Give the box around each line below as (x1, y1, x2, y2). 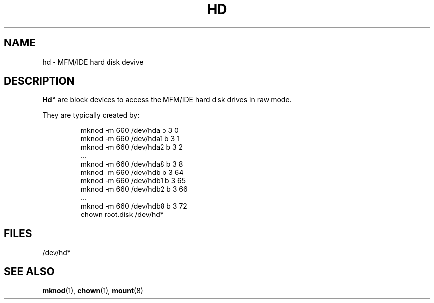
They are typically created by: (42, 111, 140, 120)
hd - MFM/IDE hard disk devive (42, 57, 144, 66)
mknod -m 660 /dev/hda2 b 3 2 (80, 143, 183, 152)
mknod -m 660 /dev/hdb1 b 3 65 (80, 176, 186, 185)
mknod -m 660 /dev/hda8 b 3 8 (80, 160, 183, 169)
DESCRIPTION (4, 75, 75, 87)
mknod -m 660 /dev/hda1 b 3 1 (80, 134, 180, 143)
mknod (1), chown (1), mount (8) (42, 286, 143, 295)
